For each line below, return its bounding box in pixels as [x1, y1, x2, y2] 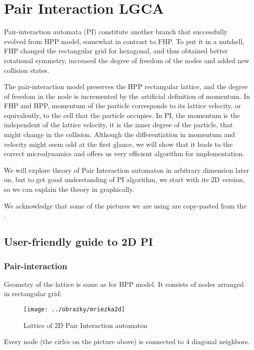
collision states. [4, 65, 49, 75]
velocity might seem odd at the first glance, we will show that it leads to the [4, 139, 233, 149]
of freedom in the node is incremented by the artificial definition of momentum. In [4, 91, 250, 101]
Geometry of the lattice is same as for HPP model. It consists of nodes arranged [4, 279, 244, 289]
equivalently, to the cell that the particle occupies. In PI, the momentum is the [4, 110, 240, 120]
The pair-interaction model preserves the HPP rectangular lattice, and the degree [4, 81, 248, 92]
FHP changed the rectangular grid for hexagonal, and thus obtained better [4, 46, 228, 56]
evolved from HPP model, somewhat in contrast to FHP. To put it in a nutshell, [4, 36, 245, 46]
